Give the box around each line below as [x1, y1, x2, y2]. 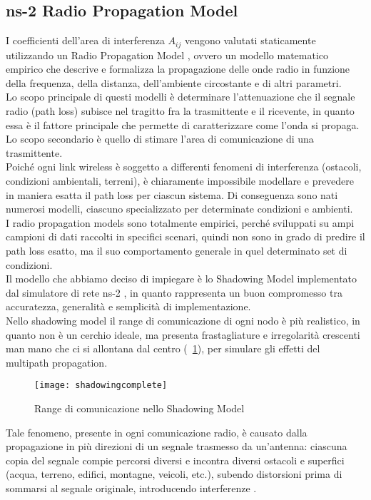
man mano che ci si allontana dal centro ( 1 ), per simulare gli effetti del [6, 341, 320, 356]
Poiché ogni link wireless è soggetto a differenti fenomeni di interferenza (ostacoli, [6, 159, 362, 174]
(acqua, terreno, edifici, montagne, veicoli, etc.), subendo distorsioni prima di [6, 466, 342, 481]
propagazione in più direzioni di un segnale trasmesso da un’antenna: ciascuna [6, 439, 347, 454]
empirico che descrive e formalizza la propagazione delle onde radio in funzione [6, 61, 350, 76]
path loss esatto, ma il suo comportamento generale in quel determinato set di [6, 243, 347, 257]
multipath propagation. [6, 354, 108, 369]
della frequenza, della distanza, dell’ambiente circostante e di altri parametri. [6, 75, 342, 90]
